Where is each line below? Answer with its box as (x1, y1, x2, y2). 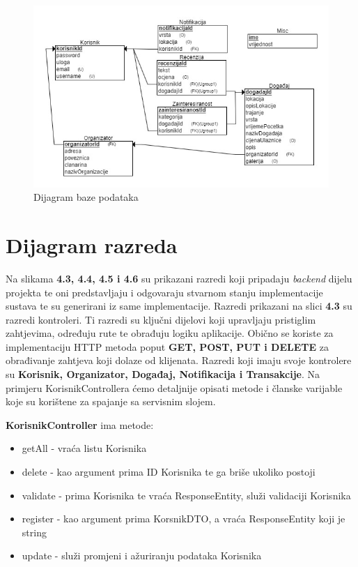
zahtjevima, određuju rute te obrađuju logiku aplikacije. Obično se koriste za (6, 326, 334, 340)
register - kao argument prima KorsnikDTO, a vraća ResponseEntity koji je (22, 511, 345, 526)
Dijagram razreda (6, 230, 178, 259)
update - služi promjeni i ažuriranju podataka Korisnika (22, 548, 262, 563)
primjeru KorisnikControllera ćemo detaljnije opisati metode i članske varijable (6, 380, 343, 395)
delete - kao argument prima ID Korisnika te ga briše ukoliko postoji (22, 464, 316, 479)
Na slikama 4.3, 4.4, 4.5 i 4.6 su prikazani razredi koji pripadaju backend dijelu (6, 271, 352, 285)
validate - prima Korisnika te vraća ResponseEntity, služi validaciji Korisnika (22, 487, 351, 502)
